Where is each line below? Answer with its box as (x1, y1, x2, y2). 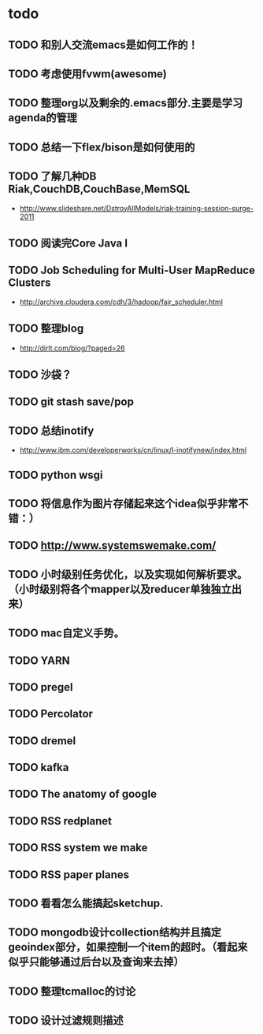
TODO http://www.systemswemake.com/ (8, 539, 217, 552)
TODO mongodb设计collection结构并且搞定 (8, 926, 222, 939)
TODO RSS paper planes (8, 868, 130, 881)
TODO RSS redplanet (8, 814, 113, 828)
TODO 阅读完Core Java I (8, 236, 128, 250)
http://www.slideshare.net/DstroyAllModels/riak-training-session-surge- (19, 203, 254, 213)
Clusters (8, 276, 51, 290)
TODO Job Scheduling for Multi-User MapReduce (8, 264, 256, 277)
